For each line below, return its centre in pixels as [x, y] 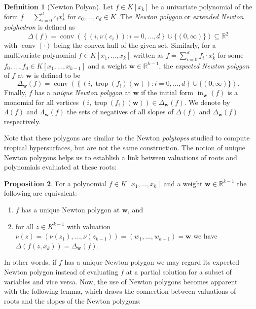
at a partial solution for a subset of [179, 271]
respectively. [22, 121]
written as [148, 55]
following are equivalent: [41, 193]
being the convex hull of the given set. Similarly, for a [135, 45]
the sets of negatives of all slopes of [120, 112]
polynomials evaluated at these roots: [60, 167]
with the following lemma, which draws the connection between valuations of [120, 291]
